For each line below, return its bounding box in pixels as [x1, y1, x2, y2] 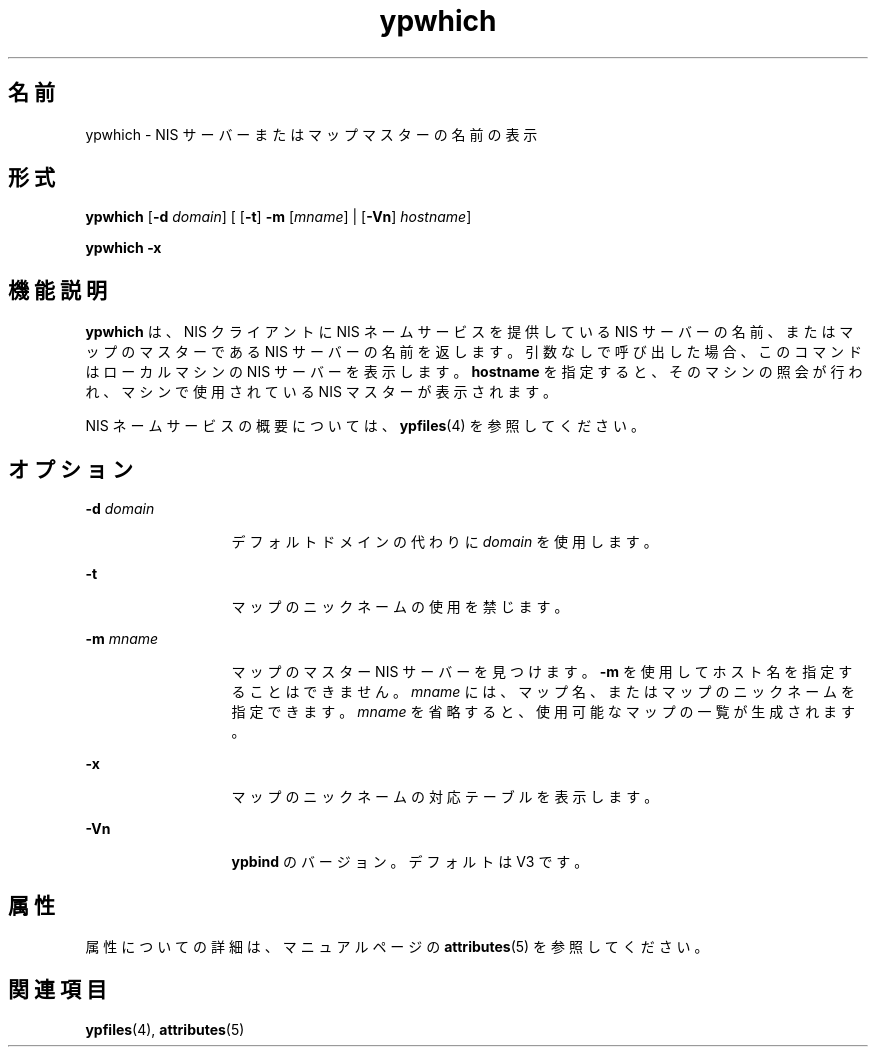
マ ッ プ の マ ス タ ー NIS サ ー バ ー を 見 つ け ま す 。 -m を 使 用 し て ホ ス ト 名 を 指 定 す [231, 663, 853, 681]
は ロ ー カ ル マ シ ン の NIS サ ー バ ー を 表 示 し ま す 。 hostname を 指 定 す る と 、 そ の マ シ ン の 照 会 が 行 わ [85, 363, 863, 381]
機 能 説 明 [8, 277, 107, 303]
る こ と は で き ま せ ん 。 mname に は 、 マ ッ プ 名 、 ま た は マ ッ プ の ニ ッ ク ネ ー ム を [231, 683, 856, 701]
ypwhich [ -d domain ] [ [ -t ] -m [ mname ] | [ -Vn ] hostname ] [85, 208, 472, 226]
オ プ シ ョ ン [8, 456, 133, 482]
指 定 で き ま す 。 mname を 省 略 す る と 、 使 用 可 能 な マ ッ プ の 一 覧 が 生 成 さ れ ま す [231, 703, 856, 721]
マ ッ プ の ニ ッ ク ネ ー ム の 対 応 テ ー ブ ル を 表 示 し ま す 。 [231, 788, 659, 806]
